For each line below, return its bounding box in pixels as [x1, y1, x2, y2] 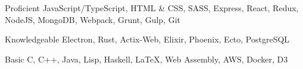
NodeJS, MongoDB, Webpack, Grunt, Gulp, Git [5, 13, 180, 25]
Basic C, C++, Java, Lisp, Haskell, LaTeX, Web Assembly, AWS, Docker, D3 [5, 52, 288, 65]
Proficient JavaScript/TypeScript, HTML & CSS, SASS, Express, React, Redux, [5, 2, 299, 14]
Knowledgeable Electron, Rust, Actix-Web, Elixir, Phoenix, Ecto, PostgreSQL [5, 33, 290, 45]
